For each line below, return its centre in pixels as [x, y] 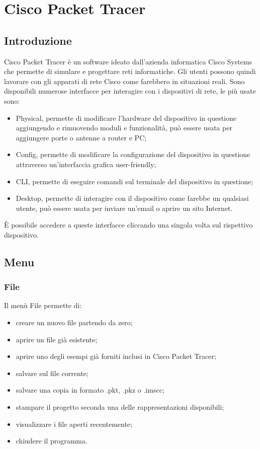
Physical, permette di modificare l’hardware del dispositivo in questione [126, 118]
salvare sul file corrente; [52, 373]
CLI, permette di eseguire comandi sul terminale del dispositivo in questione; [135, 181]
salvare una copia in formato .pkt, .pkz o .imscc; [90, 390]
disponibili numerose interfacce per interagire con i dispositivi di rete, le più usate [130, 91]
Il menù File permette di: [43, 305]
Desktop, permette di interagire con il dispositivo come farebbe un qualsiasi [132, 198]
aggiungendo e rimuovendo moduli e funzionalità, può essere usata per [124, 128]
